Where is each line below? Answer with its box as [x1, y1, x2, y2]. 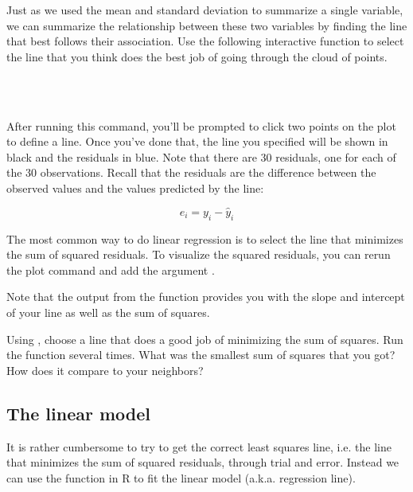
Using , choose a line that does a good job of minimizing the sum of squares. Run [6, 330, 403, 347]
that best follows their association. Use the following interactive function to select [6, 33, 404, 49]
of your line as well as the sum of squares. [6, 303, 210, 320]
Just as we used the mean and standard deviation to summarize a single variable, [6, 2, 403, 18]
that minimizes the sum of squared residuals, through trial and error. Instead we [6, 454, 399, 471]
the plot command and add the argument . [6, 261, 215, 278]
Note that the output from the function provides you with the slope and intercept [6, 288, 405, 305]
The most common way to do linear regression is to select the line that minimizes [6, 230, 403, 247]
